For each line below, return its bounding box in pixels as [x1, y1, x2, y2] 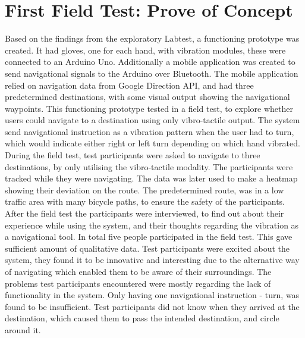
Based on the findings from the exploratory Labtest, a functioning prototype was [5, 32, 300, 45]
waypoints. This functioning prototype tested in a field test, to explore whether [5, 102, 294, 114]
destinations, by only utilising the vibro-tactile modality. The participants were [5, 160, 293, 173]
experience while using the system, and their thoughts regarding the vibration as [5, 218, 299, 231]
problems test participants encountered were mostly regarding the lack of [5, 277, 271, 289]
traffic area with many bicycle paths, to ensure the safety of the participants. [5, 195, 285, 208]
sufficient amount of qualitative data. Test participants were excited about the [5, 242, 290, 254]
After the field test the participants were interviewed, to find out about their [5, 207, 284, 220]
